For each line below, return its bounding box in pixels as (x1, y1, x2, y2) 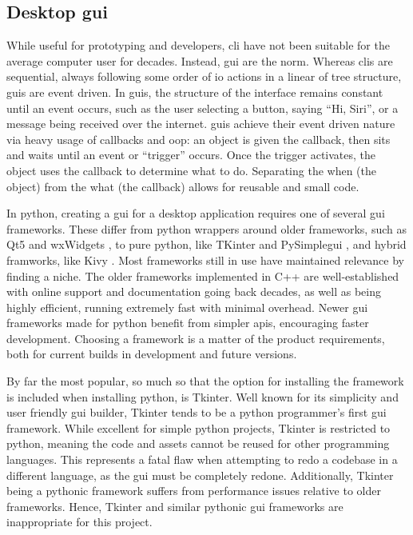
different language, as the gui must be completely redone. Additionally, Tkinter (6, 466, 394, 483)
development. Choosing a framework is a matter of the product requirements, (6, 329, 385, 346)
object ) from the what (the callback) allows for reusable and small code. (6, 178, 359, 194)
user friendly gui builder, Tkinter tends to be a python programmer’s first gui (6, 404, 387, 421)
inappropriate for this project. (6, 513, 153, 530)
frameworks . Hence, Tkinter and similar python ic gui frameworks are (6, 497, 344, 514)
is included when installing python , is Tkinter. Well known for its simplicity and (6, 388, 399, 405)
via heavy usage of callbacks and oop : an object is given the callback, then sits (6, 130, 391, 147)
